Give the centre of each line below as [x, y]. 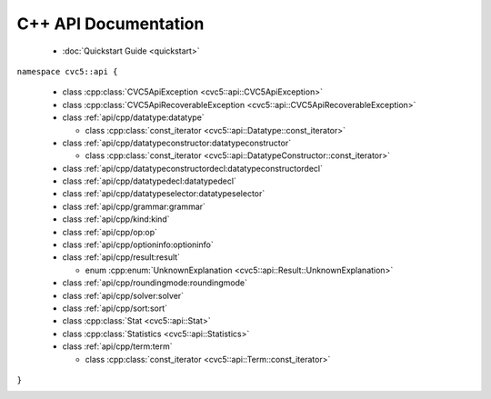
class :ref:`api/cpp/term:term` [117, 346]
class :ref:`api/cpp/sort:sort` [115, 308]
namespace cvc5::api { [67, 71]
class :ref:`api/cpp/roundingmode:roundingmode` [155, 283]
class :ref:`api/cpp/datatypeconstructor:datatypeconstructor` [176, 143]
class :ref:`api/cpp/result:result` [121, 257]
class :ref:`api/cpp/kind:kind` [116, 219]
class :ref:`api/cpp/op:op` [110, 232]
